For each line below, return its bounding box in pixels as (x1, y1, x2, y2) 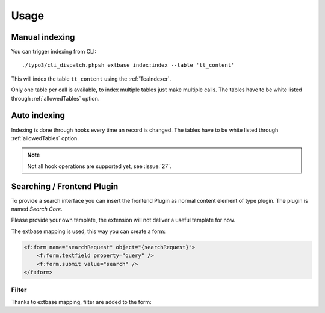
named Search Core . (11, 205, 63, 212)
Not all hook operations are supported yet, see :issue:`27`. (27, 163, 172, 170)
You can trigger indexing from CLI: (11, 48, 96, 55)
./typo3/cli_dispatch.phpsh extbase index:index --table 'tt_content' (22, 62, 235, 69)
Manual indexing (11, 32, 75, 42)
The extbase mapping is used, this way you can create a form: (11, 228, 166, 235)
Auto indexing (11, 110, 66, 120)
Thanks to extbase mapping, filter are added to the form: (11, 298, 152, 305)
